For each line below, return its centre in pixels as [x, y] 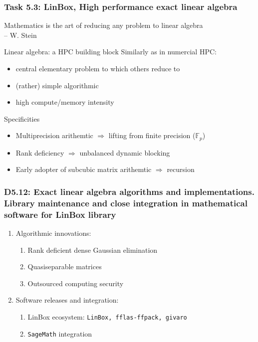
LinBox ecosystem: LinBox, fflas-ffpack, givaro [107, 317]
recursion [181, 169]
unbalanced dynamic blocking [125, 152]
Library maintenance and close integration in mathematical [126, 203]
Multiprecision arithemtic [54, 135]
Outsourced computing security [76, 283]
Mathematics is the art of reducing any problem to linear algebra [104, 25]
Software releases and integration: [67, 300]
